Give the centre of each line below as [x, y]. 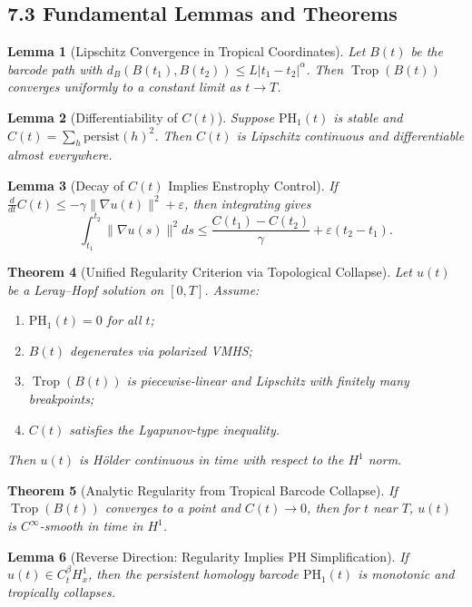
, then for [333, 508]
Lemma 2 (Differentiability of [93, 117]
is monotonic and [406, 574]
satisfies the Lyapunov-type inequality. [175, 429]
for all [124, 320]
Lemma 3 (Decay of [66, 185]
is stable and [368, 117]
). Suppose [246, 117]
